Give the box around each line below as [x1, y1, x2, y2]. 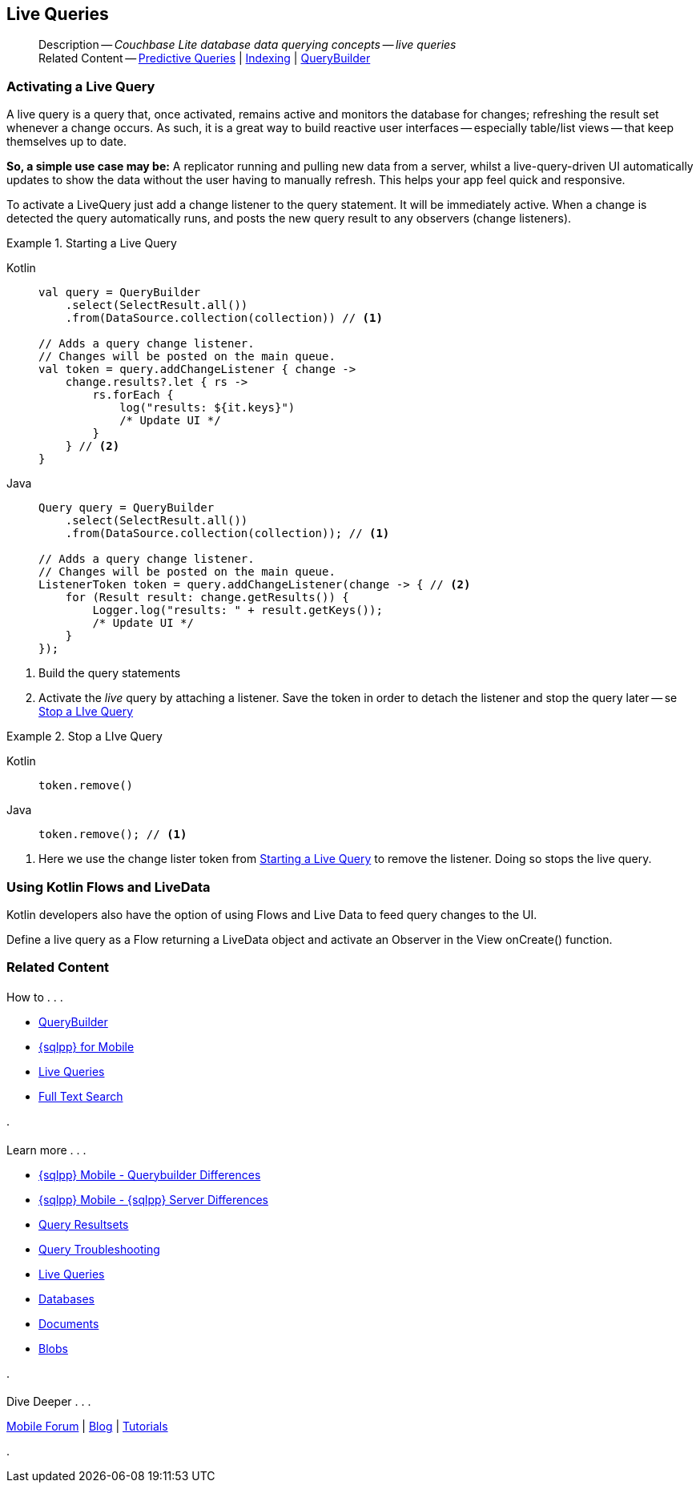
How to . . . [6, 989, 63, 1004]
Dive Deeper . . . [6, 1395, 91, 1409]
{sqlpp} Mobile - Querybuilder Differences [38, 1167, 261, 1182]
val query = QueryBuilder [38, 286, 201, 299]
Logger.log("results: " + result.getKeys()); [92, 604, 383, 617]
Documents [38, 1316, 99, 1330]
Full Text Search [38, 1089, 123, 1103]
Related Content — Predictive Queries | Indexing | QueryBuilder [38, 51, 371, 66]
